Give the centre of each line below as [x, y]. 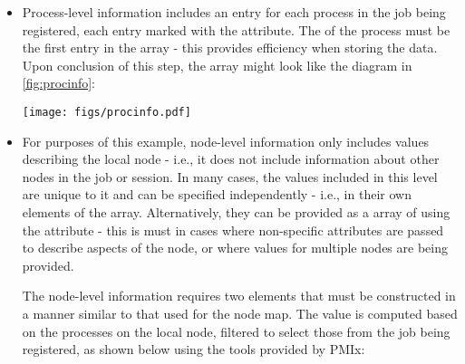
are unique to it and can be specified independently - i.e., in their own [217, 194]
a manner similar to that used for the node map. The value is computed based [240, 313]
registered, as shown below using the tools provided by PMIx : [194, 349]
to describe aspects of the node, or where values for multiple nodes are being [235, 248]
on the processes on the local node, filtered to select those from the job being [236, 331]
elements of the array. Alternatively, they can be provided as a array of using [236, 212]
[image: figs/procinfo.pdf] [107, 112]
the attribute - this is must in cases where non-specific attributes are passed [233, 230]
